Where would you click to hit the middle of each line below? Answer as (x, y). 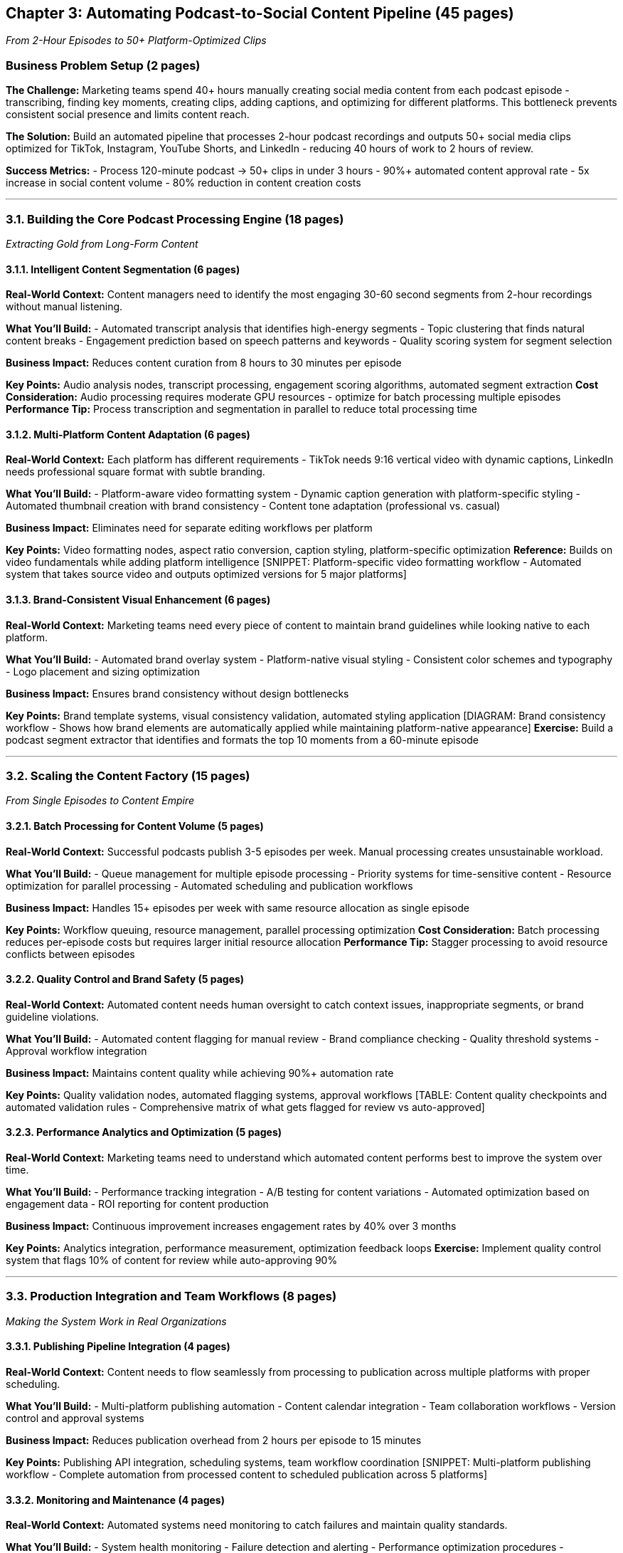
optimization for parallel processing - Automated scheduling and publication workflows (209, 885)
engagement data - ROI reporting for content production (137, 1204)
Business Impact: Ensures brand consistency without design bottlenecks (177, 693)
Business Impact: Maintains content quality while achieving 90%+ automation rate (200, 1073)
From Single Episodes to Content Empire (100, 801)
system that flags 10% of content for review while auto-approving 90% (172, 1260)
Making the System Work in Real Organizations (116, 1321)
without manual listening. (64, 307)
